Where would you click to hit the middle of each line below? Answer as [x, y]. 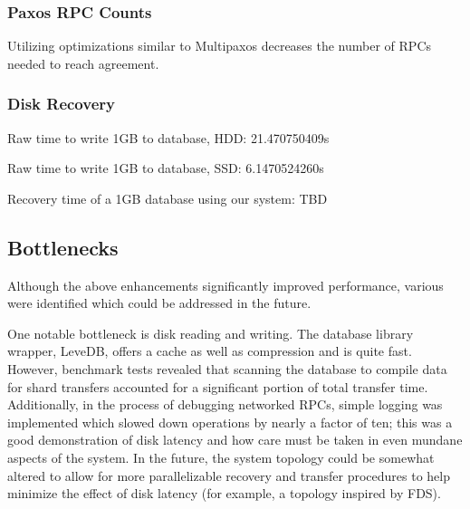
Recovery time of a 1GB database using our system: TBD [168, 198]
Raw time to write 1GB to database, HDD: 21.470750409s [168, 137]
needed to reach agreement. [83, 63]
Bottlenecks [63, 247]
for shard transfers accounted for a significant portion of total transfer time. [218, 386]
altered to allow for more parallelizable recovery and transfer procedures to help [229, 475]
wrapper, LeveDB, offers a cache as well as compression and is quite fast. [210, 351]
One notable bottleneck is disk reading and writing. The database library [211, 333]
